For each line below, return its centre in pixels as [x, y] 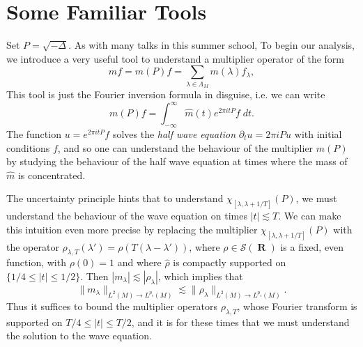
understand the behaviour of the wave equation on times [127, 216]
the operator [33, 246]
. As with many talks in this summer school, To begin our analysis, [212, 45]
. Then [94, 276]
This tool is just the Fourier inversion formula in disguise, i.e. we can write [166, 94]
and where [139, 262]
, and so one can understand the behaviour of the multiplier [185, 147]
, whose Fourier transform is [297, 306]
